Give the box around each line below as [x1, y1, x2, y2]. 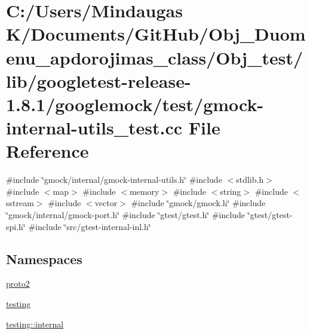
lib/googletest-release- [6, 68, 191, 93]
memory [129, 185, 159, 197]
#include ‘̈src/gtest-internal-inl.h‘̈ [28, 220, 151, 232]
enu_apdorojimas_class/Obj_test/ [6, 45, 303, 69]
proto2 [6, 277, 30, 290]
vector [94, 197, 118, 209]
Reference [6, 139, 89, 163]
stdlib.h [236, 173, 264, 186]
